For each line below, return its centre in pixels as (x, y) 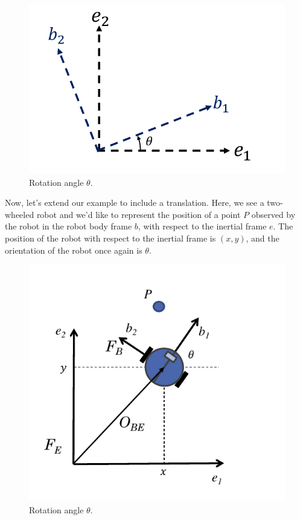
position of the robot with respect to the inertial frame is (110, 238)
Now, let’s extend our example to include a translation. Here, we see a (135, 202)
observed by (273, 214)
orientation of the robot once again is (74, 250)
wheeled (20, 214)
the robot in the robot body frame (69, 226)
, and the (263, 238)
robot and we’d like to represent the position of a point (139, 214)
